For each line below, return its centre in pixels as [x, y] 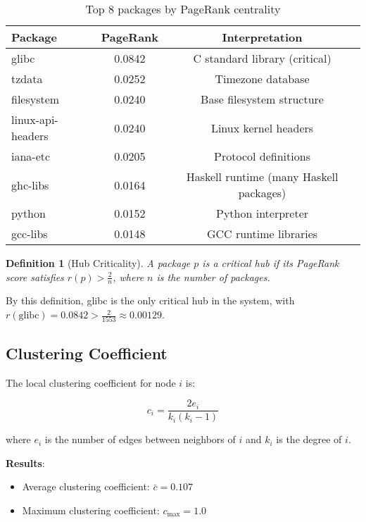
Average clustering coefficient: [86, 486]
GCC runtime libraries [262, 234]
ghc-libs [30, 185]
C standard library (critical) [262, 58]
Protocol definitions [262, 156]
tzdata [27, 79]
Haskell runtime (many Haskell [262, 176]
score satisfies [35, 276]
